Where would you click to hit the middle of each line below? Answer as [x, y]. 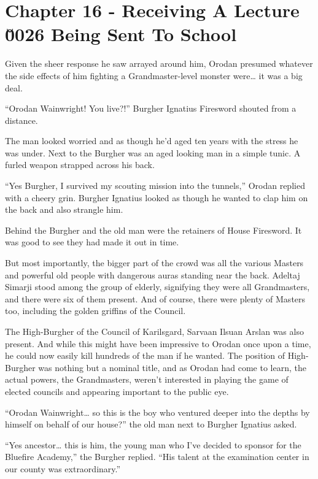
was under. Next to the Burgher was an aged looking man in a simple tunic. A [153, 152]
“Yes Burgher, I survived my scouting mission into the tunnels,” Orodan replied [155, 186]
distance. [21, 120]
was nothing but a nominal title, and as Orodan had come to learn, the [172, 367]
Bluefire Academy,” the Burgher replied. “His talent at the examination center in [157, 457]
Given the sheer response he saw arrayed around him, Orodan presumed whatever [159, 63]
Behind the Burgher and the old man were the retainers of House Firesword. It [153, 230]
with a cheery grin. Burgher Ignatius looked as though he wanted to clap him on [157, 197]
